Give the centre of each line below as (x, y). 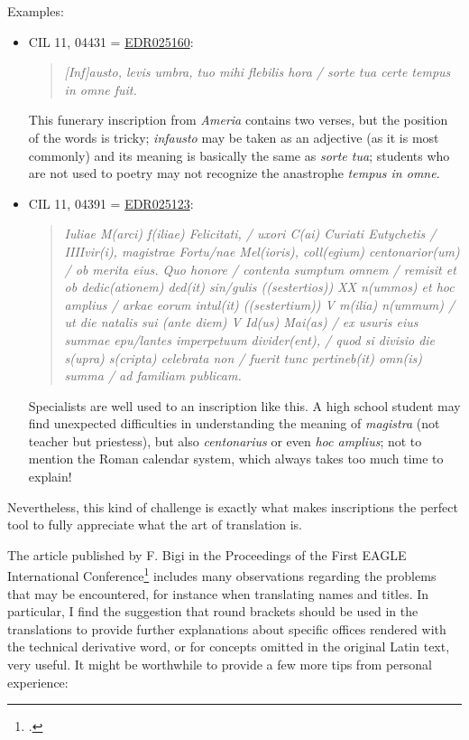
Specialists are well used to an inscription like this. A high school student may (244, 405)
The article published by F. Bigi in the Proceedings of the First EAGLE (207, 554)
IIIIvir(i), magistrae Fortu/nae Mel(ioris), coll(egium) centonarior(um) (262, 251)
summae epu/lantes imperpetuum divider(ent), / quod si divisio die (250, 339)
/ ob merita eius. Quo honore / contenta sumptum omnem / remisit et (260, 269)
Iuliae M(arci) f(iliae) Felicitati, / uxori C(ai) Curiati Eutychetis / (250, 234)
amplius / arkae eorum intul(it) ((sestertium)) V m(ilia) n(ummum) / (260, 304)
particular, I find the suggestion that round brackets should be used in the (213, 611)
